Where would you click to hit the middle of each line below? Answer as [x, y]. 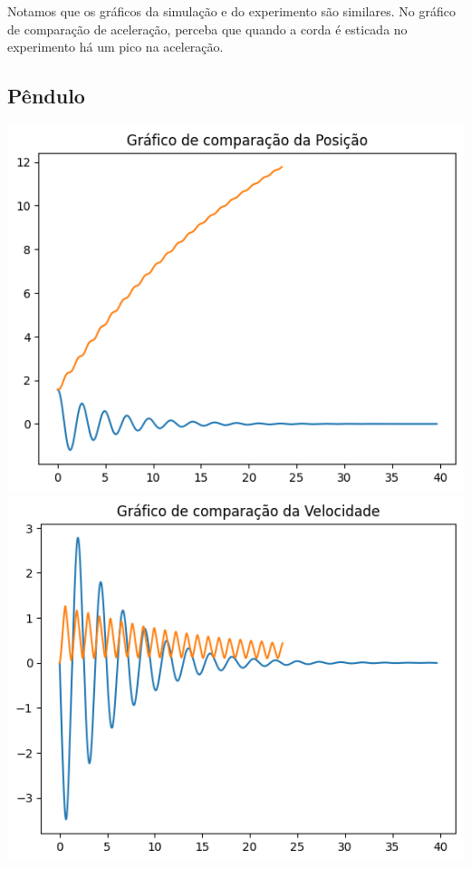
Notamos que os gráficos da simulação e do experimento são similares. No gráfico [231, 11]
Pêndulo [46, 96]
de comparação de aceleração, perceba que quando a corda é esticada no [207, 29]
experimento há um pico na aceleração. [115, 47]
